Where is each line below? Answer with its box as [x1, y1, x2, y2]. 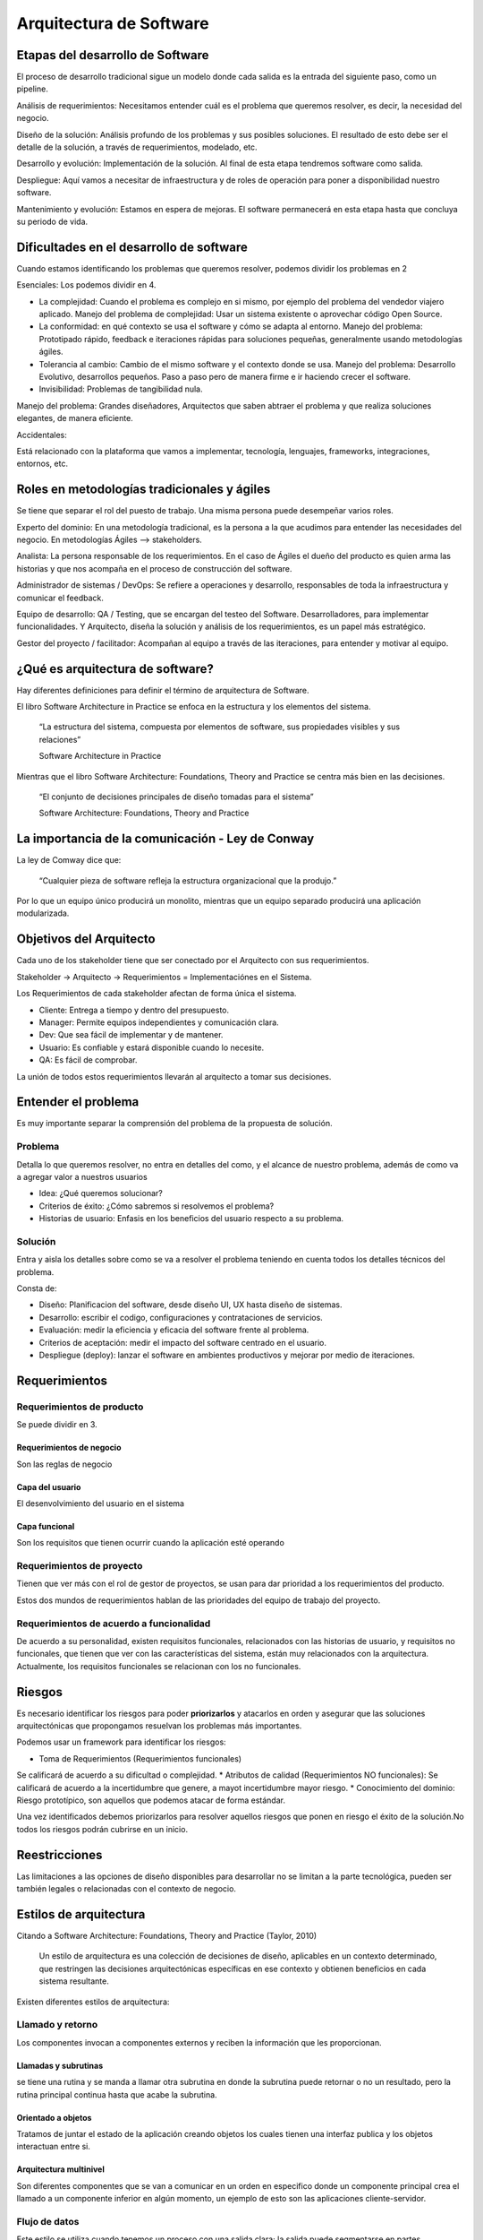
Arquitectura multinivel [16, 2164, 105, 2175]
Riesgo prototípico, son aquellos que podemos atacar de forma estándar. [16, 1795, 286, 1805]
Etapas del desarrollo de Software [16, 47, 209, 63]
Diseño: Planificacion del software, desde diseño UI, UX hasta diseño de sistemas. [38, 1299, 343, 1310]
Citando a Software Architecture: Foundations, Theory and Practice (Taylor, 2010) [16, 1931, 318, 1942]
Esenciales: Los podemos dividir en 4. [16, 280, 157, 290]
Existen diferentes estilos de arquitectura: [16, 1996, 170, 2007]
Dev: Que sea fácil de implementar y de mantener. [38, 1030, 224, 1040]
